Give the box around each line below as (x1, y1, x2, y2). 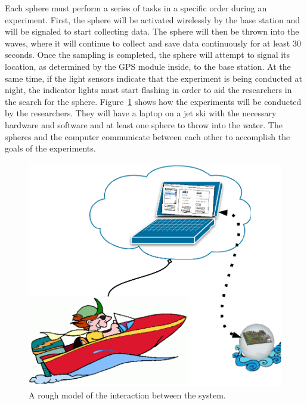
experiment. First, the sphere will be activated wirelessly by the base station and (5, 13, 300, 26)
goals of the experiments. (5, 142, 96, 154)
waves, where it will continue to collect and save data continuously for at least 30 (5, 36, 301, 49)
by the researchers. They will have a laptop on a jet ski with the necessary (5, 107, 277, 119)
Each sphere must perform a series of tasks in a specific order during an (5, 2, 267, 14)
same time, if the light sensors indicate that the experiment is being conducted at (5, 72, 302, 84)
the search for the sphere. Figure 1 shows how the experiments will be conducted (5, 95, 302, 107)
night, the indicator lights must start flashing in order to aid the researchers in (5, 84, 292, 96)
